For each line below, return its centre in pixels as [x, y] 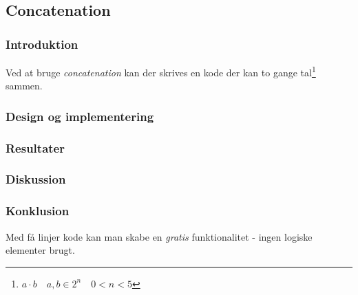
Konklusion [38, 211]
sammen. [24, 86]
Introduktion [42, 44]
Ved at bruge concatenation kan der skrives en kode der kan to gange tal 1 [161, 71]
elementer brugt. [40, 250]
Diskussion [36, 179]
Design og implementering [80, 116]
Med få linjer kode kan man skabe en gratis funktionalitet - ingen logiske [159, 236]
